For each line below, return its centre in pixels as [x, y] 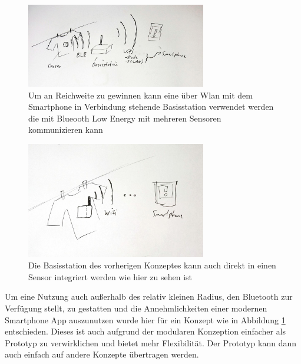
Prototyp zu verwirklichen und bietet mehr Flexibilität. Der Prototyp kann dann [150, 342]
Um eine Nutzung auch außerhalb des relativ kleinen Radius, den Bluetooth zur [149, 296]
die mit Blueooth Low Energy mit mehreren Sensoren [125, 118]
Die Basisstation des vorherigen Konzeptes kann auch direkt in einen [152, 265]
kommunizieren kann [66, 129]
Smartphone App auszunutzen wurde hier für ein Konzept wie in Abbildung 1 [145, 319]
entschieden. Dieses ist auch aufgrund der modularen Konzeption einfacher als [145, 331]
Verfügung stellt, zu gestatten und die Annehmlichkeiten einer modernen [136, 308]
